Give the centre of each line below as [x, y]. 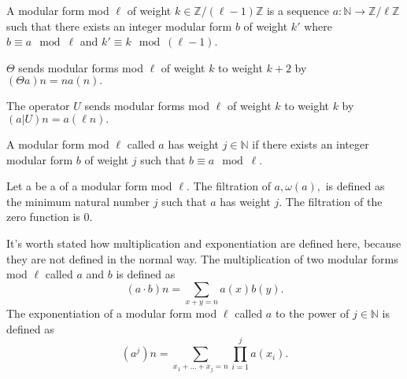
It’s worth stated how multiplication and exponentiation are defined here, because [204, 243]
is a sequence [298, 10]
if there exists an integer [311, 144]
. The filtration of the [331, 201]
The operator [38, 106]
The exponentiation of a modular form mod [112, 313]
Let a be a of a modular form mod [89, 186]
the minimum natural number [78, 201]
